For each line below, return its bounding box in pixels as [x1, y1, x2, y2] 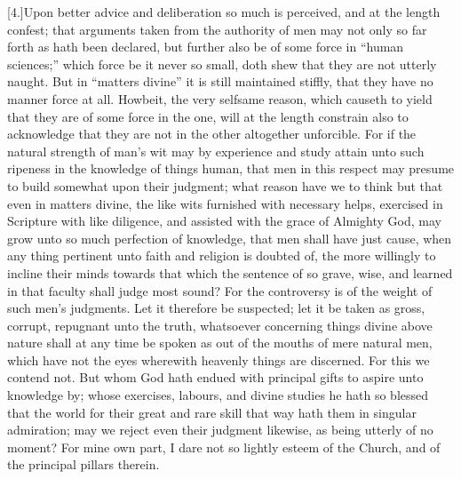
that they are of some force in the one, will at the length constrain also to [7, 107, 409, 125]
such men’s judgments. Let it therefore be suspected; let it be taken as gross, [7, 299, 425, 317]
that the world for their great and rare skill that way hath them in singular [7, 403, 417, 421]
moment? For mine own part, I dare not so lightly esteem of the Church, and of [7, 437, 441, 456]
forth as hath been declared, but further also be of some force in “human [7, 37, 404, 56]
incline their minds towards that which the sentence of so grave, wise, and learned [7, 263, 453, 282]
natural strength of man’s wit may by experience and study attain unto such [7, 141, 425, 160]
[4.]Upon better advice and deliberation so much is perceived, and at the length [7, 3, 441, 20]
